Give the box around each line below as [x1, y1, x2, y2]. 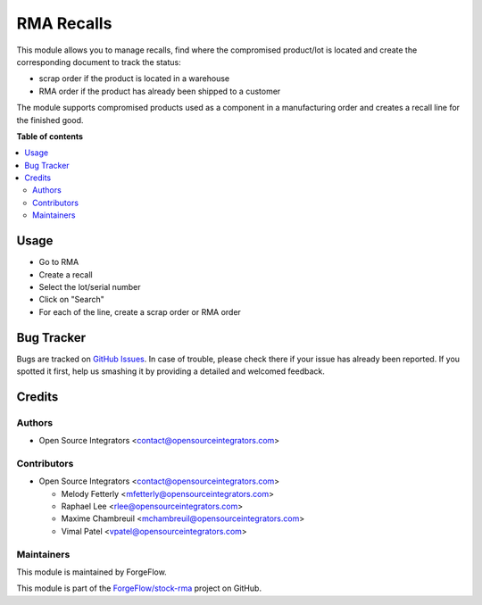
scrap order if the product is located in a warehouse [38, 73, 230, 84]
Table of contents [16, 130, 84, 142]
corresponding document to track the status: [16, 56, 182, 67]
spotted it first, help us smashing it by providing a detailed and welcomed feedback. [16, 366, 325, 377]
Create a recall [38, 269, 93, 280]
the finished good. [16, 114, 84, 125]
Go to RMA [38, 257, 79, 268]
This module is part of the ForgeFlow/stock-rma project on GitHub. [16, 583, 262, 593]
